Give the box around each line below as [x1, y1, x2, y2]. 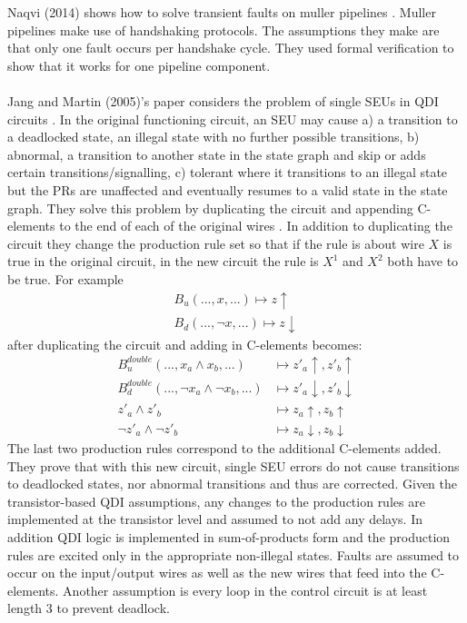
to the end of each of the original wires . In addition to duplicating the [59, 216, 452, 235]
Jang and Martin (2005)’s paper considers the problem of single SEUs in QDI [7, 91, 439, 110]
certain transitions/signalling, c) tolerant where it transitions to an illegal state [7, 163, 448, 182]
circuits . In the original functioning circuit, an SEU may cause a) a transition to [7, 109, 458, 128]
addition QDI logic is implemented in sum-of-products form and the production [7, 528, 451, 547]
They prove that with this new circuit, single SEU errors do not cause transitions [7, 456, 460, 475]
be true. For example [7, 269, 124, 288]
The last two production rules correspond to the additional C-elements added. [7, 439, 442, 458]
